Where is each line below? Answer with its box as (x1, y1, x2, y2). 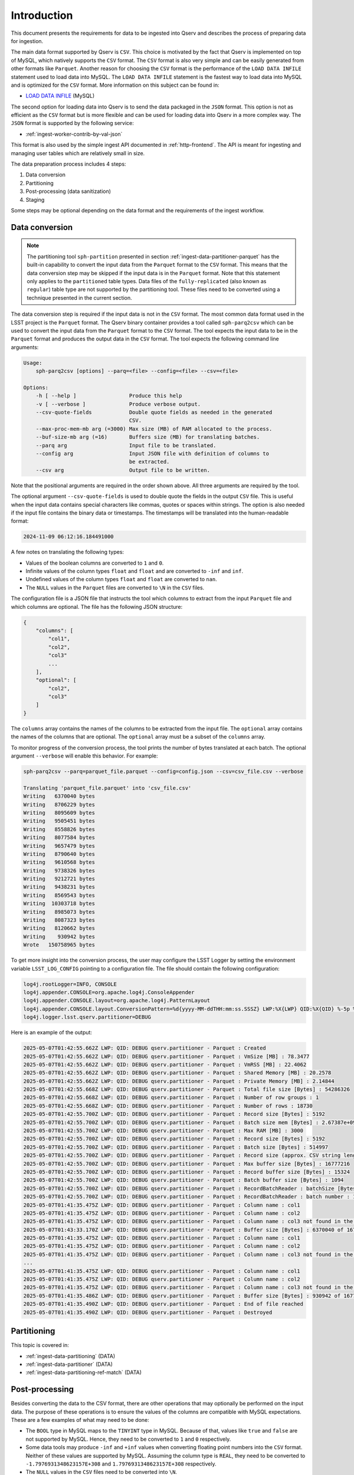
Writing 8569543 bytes (23, 891, 96, 899)
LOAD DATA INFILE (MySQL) (25, 92, 94, 100)
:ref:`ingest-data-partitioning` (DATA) (25, 1352, 116, 1359)
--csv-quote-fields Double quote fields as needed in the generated (35, 409, 273, 415)
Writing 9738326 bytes (23, 867, 96, 874)
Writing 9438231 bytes (23, 884, 96, 890)
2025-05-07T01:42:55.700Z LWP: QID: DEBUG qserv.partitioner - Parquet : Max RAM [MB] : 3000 (23, 1127, 304, 1134)
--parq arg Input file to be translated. (35, 442, 217, 448)
